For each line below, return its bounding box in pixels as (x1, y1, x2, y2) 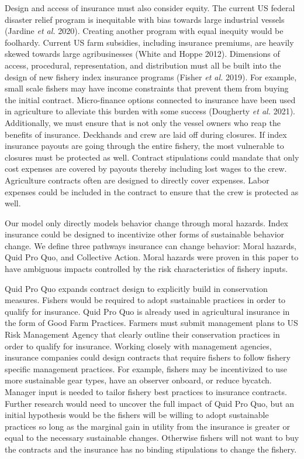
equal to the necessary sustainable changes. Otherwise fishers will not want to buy (5, 431, 299, 444)
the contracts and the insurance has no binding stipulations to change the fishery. (5, 443, 297, 455)
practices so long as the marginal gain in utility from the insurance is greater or (5, 420, 290, 432)
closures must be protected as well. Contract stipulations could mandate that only (5, 151, 299, 163)
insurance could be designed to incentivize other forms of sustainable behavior (5, 228, 285, 240)
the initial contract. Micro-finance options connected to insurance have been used (5, 93, 296, 106)
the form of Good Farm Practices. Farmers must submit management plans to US (5, 317, 298, 329)
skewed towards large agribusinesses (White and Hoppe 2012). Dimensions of (5, 47, 280, 60)
